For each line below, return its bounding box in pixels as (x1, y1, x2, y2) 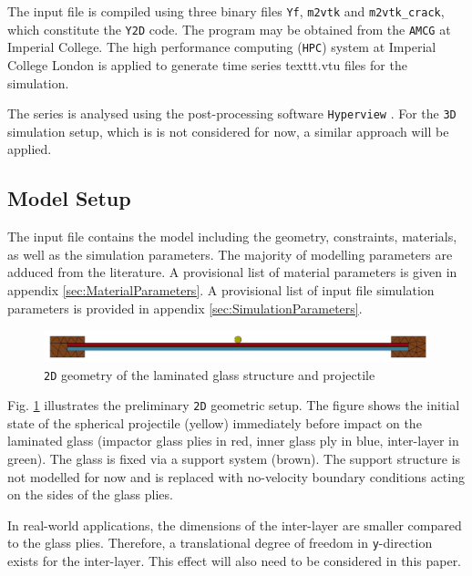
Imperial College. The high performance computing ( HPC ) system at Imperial (7, 37, 436, 57)
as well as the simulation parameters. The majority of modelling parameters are (7, 244, 453, 263)
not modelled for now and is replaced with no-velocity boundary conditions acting (7, 467, 465, 486)
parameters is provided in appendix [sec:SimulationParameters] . (7, 298, 363, 317)
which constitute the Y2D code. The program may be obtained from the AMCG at (7, 19, 451, 38)
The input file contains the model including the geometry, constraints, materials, (7, 227, 457, 246)
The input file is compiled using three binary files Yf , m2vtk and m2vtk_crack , (7, 2, 445, 20)
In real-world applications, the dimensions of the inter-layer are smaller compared (7, 515, 462, 534)
